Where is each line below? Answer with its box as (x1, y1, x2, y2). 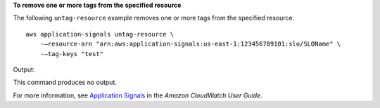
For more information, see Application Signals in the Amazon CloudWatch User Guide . (13, 91, 263, 100)
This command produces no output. (13, 78, 118, 87)
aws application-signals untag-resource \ (25, 30, 175, 38)
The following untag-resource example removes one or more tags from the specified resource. (13, 14, 295, 22)
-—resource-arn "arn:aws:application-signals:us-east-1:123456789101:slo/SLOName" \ (39, 40, 341, 48)
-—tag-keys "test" (39, 50, 104, 58)
